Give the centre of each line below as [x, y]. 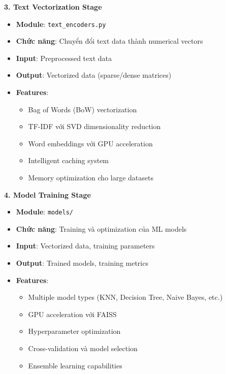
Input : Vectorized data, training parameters [85, 246]
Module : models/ [45, 212]
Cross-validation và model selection [83, 348]
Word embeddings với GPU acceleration [90, 143]
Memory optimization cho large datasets [91, 177]
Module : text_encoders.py [61, 24]
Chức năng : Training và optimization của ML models [101, 228]
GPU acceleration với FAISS [72, 314]
